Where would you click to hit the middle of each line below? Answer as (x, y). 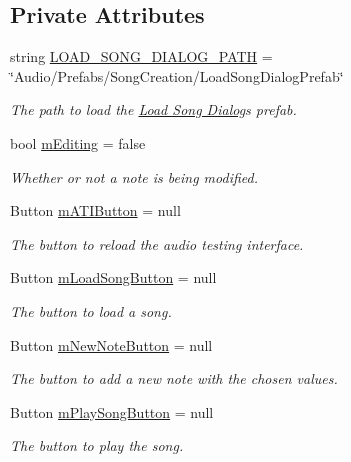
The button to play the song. (97, 445)
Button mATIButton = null (95, 210)
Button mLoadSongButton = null (113, 277)
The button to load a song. (91, 310)
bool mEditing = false (78, 142)
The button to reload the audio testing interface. (157, 243)
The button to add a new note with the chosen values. (174, 378)
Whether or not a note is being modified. (134, 176)
